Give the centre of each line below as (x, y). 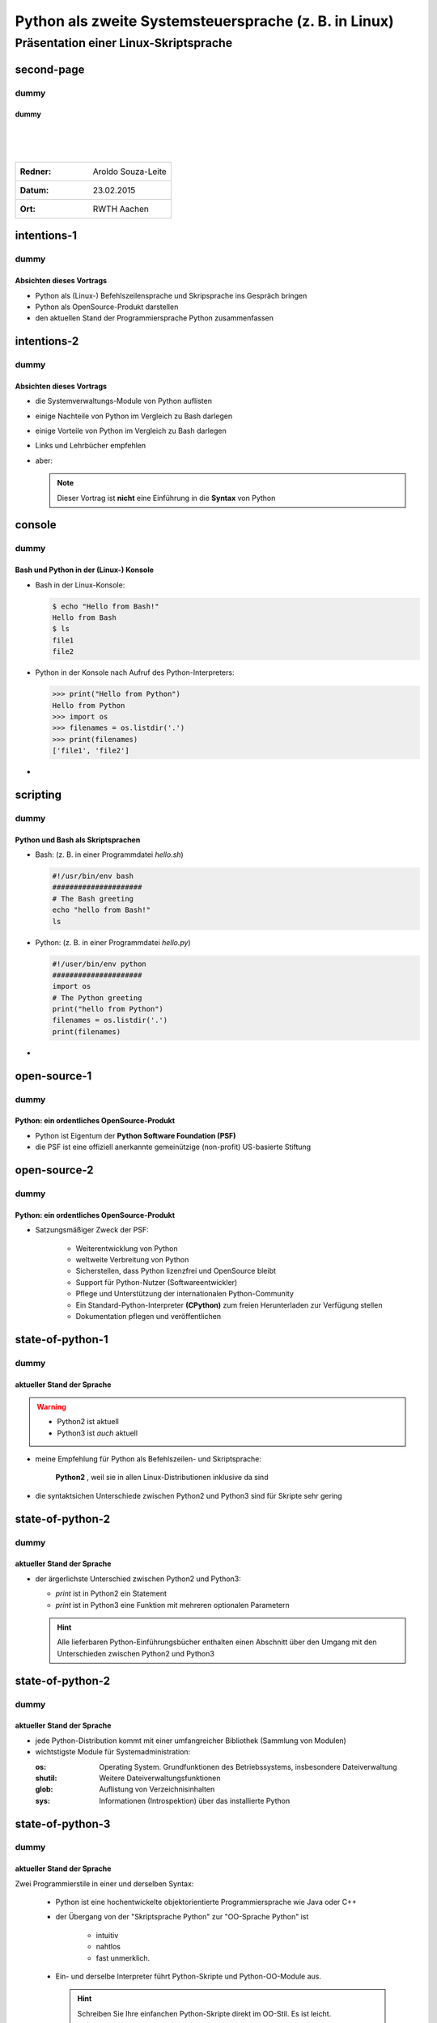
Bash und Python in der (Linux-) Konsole (84, 570)
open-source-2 (54, 1171)
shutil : (46, 1778)
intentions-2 (47, 341)
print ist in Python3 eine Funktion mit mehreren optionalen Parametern (173, 1605)
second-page (50, 69)
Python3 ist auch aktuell (97, 1433)
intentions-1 (46, 236)
